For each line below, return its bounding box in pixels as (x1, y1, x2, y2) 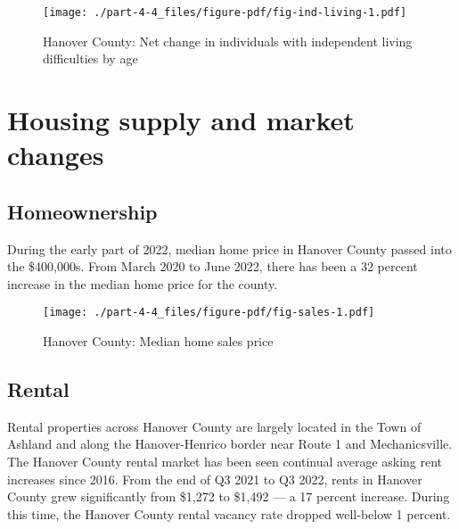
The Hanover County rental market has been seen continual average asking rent (7, 452, 443, 471)
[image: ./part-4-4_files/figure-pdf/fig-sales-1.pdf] (43, 306, 375, 319)
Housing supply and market (7, 102, 355, 138)
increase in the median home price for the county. (7, 274, 278, 293)
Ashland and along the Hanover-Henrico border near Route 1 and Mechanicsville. (7, 434, 453, 453)
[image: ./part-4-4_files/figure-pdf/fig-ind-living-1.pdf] (43, 6, 407, 19)
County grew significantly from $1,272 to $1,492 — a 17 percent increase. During (7, 487, 450, 506)
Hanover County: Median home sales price (43, 332, 274, 351)
